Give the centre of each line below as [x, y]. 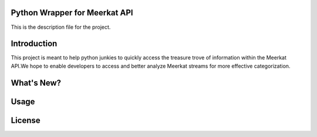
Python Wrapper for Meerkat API [72, 13]
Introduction [34, 44]
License [26, 120]
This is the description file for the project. [61, 27]
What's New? [36, 83]
